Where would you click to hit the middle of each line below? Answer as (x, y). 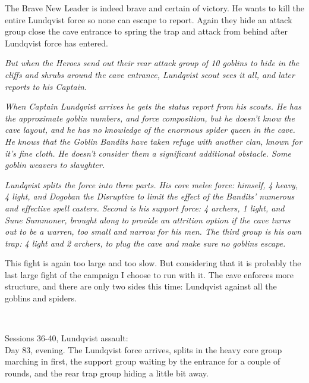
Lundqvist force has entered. (56, 43)
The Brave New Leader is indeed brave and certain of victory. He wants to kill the (154, 8)
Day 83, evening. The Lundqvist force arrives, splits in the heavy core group (144, 349)
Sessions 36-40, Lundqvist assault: (67, 338)
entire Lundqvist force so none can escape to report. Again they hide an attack (149, 19)
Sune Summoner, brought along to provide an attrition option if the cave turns (148, 219)
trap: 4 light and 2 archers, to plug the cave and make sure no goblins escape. (145, 243)
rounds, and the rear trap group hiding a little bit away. (107, 373)
